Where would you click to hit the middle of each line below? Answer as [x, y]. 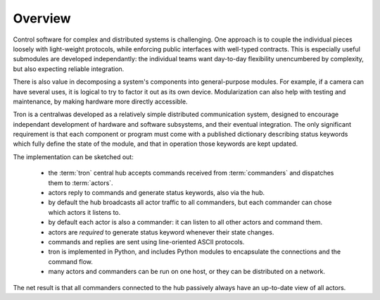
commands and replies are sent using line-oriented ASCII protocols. [146, 242]
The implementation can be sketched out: [73, 157]
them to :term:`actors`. [81, 182]
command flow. [70, 261]
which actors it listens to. [84, 212]
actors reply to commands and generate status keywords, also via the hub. [157, 193]
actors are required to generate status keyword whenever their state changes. [161, 232]
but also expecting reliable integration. [69, 69]
